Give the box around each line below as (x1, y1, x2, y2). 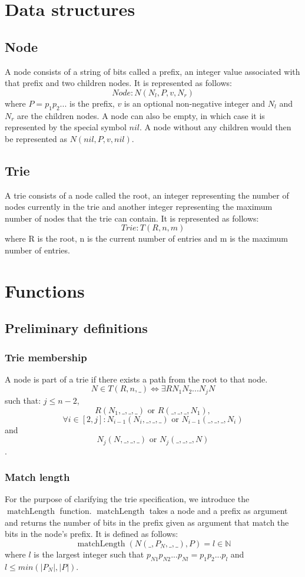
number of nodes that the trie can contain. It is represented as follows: (5, 212, 259, 224)
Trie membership (5, 350, 87, 364)
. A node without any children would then (139, 121, 291, 133)
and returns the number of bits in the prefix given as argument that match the (5, 516, 289, 528)
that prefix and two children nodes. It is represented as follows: (5, 77, 232, 89)
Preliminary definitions (5, 319, 148, 337)
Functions (5, 278, 85, 302)
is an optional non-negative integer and (124, 97, 266, 109)
